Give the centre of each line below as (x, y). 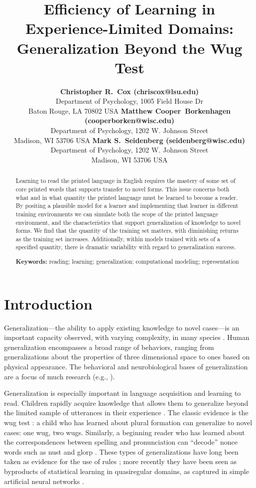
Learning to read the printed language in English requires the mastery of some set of (126, 181)
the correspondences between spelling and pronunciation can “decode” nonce (121, 442)
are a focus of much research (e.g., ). (60, 376)
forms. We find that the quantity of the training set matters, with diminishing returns (127, 231)
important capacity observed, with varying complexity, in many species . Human (127, 337)
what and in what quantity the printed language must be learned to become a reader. (127, 197)
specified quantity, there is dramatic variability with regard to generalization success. (126, 247)
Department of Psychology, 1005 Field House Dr (129, 101)
